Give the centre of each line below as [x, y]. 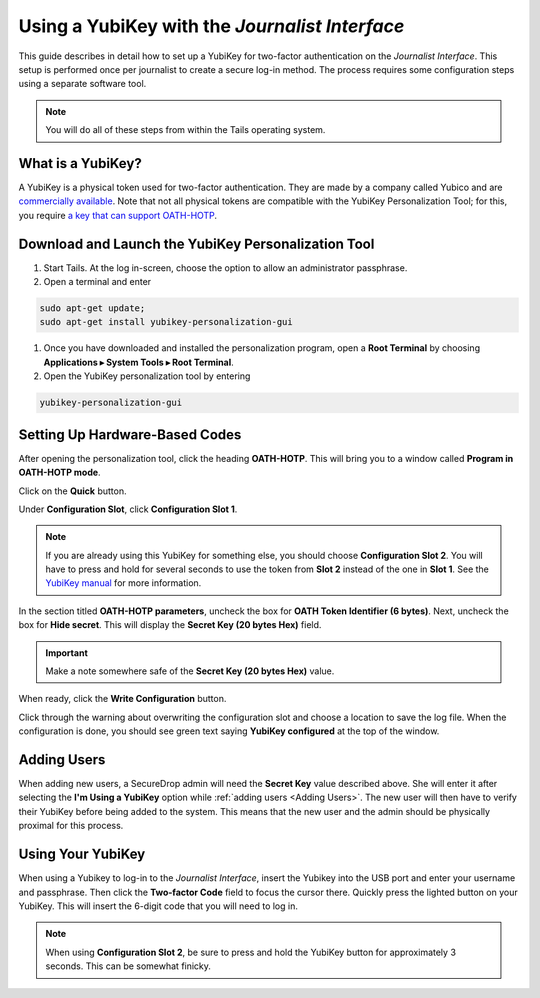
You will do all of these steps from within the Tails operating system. [185, 130]
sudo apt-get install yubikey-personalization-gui [166, 322]
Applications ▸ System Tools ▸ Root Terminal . [138, 362]
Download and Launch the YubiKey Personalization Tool [196, 243]
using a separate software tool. [82, 84]
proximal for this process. [71, 826]
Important [67, 652]
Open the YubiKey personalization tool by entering [147, 376]
